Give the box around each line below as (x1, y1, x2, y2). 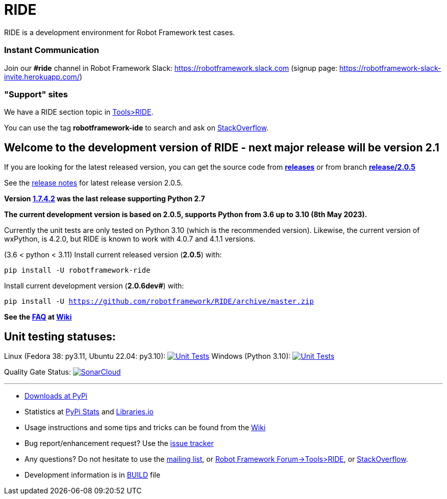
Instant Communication (4, 45, 100, 56)
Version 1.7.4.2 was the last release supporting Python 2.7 (4, 194, 205, 203)
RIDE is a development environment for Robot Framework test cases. (4, 28, 235, 37)
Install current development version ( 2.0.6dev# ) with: (4, 281, 184, 291)
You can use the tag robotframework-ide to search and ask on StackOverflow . (4, 123, 269, 133)
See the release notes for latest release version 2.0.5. (4, 178, 183, 188)
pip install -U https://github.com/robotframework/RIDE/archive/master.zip (4, 297, 314, 306)
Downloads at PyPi (24, 391, 88, 400)
